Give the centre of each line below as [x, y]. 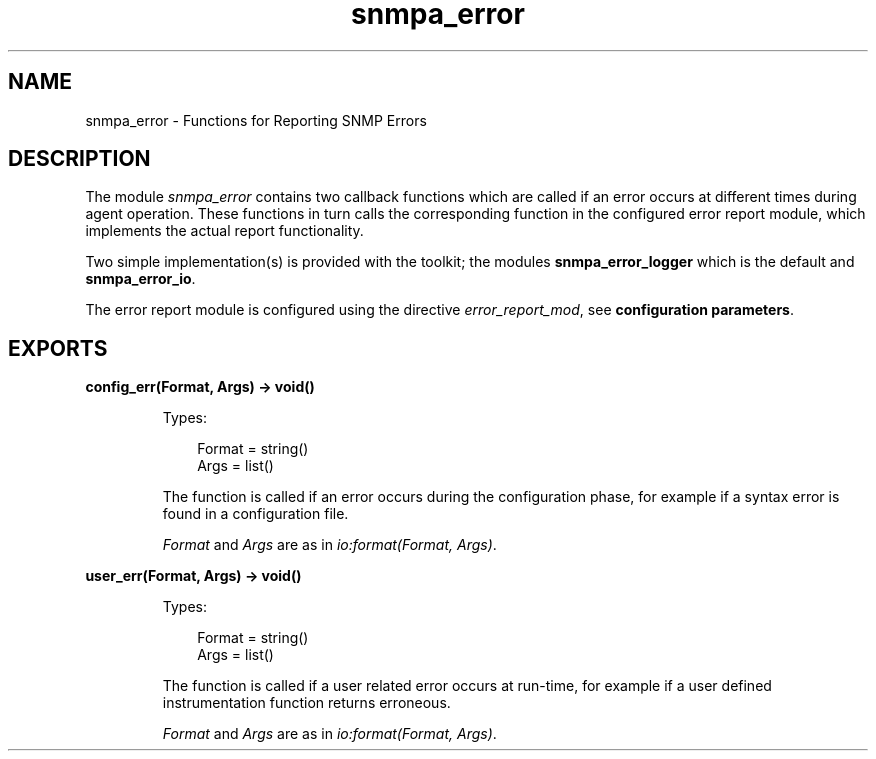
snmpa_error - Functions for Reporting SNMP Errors [256, 120]
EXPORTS [58, 348]
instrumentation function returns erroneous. [306, 703]
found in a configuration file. [255, 514]
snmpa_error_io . [140, 279]
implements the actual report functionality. [224, 231]
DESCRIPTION [79, 159]
